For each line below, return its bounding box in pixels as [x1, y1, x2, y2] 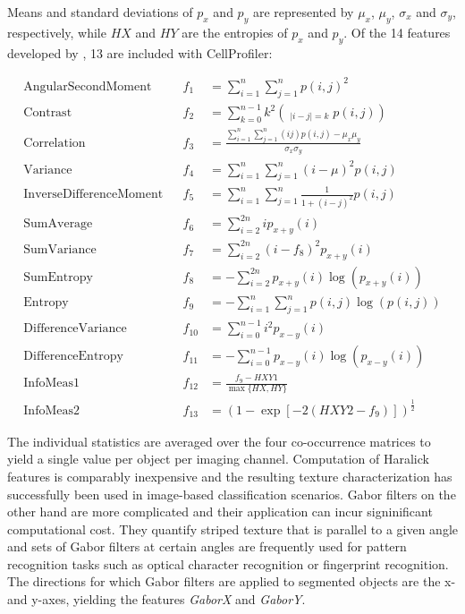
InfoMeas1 [23, 377, 80, 389]
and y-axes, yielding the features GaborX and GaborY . [7, 590, 306, 609]
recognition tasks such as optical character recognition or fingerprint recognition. [7, 554, 449, 573]
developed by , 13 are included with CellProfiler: [7, 43, 273, 62]
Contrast [23, 107, 72, 120]
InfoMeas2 [23, 404, 80, 417]
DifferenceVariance [23, 322, 127, 336]
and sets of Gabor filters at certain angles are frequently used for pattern [7, 537, 407, 556]
